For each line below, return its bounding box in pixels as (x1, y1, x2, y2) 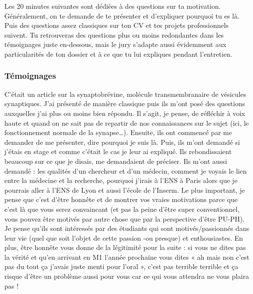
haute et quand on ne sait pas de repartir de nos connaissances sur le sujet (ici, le (4, 117, 249, 128)
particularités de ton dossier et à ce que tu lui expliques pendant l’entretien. (4, 48, 232, 59)
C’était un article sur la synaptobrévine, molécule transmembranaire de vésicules (4, 89, 247, 99)
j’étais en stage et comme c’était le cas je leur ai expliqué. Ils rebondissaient (4, 146, 232, 157)
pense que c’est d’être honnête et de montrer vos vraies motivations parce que (4, 194, 238, 204)
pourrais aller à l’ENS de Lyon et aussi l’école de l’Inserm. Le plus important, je (4, 184, 245, 195)
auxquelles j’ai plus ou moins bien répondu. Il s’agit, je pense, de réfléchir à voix (4, 108, 245, 118)
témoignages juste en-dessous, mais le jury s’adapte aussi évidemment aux (4, 39, 227, 49)
